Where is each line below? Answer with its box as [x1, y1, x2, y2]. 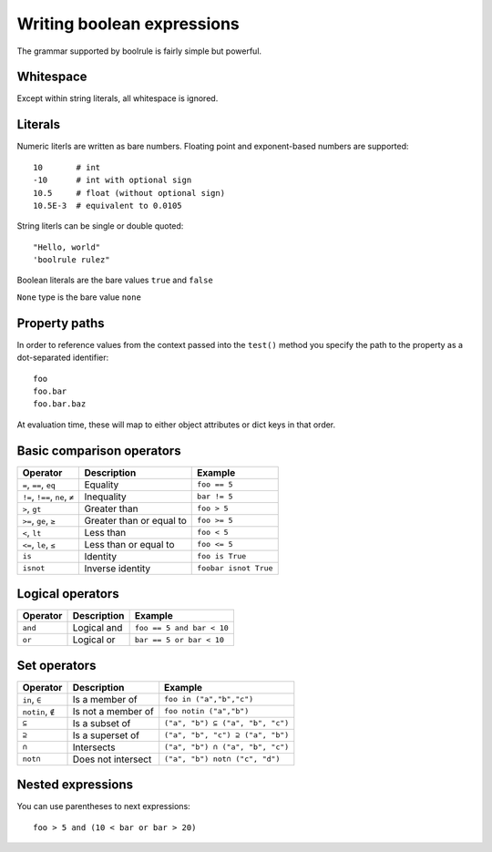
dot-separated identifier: [16, 352, 109, 364]
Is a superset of [72, 729, 140, 742]
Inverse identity [84, 561, 151, 574]
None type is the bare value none [16, 292, 141, 303]
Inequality [84, 490, 127, 503]
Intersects [72, 741, 116, 754]
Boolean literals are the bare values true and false [16, 274, 213, 286]
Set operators [16, 657, 97, 673]
